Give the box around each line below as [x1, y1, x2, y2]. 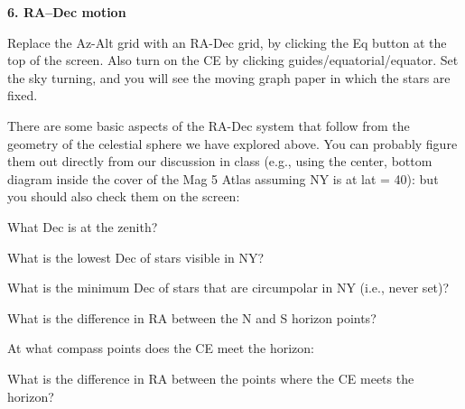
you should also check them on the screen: [7, 187, 240, 206]
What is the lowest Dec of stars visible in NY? [7, 247, 265, 266]
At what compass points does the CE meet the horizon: [7, 339, 315, 358]
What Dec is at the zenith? [7, 217, 158, 236]
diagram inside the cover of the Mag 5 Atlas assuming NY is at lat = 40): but [7, 169, 439, 188]
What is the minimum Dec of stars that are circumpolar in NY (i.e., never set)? [7, 278, 450, 297]
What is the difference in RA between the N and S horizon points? [7, 308, 377, 327]
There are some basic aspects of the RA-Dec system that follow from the [7, 116, 410, 135]
